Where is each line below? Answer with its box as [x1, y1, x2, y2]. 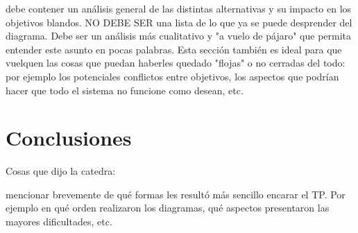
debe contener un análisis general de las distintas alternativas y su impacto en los [6, 1, 352, 15]
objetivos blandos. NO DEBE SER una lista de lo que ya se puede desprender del [6, 15, 352, 29]
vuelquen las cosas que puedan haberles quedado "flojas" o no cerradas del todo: [6, 55, 346, 70]
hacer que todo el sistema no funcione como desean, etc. [6, 83, 244, 97]
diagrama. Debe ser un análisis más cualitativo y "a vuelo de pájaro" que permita [6, 28, 352, 43]
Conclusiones [6, 123, 132, 152]
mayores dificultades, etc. [6, 214, 112, 229]
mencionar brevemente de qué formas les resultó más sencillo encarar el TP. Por [6, 187, 346, 201]
